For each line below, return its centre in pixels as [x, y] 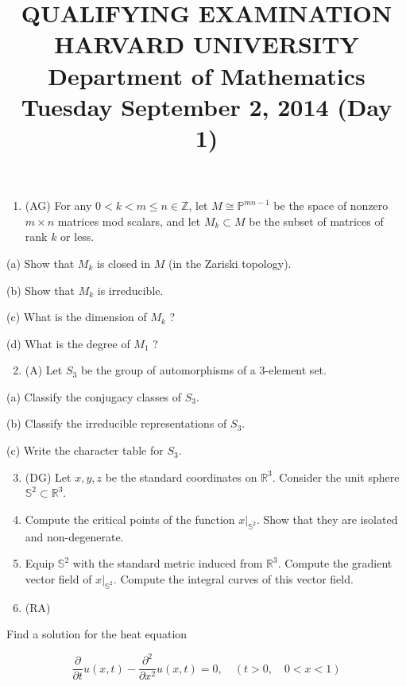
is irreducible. [130, 290]
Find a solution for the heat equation [97, 634]
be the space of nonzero [331, 205]
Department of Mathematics [207, 75]
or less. [77, 236]
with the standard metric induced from [168, 563]
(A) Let [44, 370]
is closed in [124, 263]
